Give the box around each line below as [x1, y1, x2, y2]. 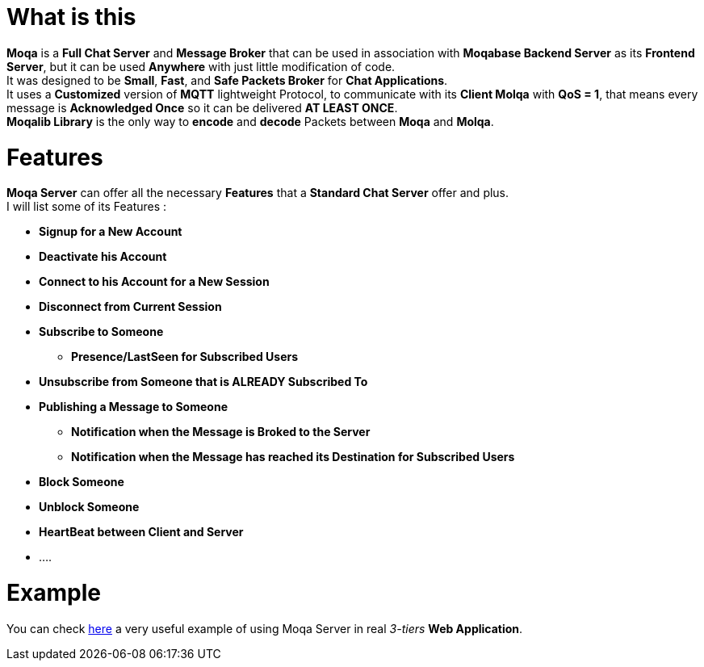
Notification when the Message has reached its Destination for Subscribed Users [71, 450, 515, 464]
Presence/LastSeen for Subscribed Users [71, 350, 299, 364]
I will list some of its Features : [6, 199, 167, 214]
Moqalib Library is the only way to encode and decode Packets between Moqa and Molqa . [6, 114, 494, 128]
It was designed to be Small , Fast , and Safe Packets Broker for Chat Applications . [6, 73, 448, 87]
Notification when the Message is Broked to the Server [71, 425, 371, 439]
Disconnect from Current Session [39, 300, 222, 314]
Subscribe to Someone [39, 325, 164, 339]
